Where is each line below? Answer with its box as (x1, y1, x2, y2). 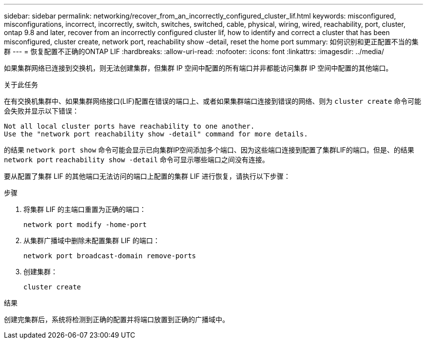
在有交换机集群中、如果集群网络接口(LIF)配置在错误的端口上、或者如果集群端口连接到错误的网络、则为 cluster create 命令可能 (4, 97, 422, 105)
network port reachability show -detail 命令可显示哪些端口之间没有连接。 (4, 155, 269, 164)
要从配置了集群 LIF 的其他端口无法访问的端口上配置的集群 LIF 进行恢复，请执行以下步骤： (4, 172, 291, 180)
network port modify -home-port (23, 221, 147, 229)
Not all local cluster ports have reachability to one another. (4, 122, 255, 130)
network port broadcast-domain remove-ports (23, 252, 196, 260)
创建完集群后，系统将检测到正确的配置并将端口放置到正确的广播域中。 (4, 315, 229, 324)
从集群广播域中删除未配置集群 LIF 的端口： (23, 236, 160, 245)
